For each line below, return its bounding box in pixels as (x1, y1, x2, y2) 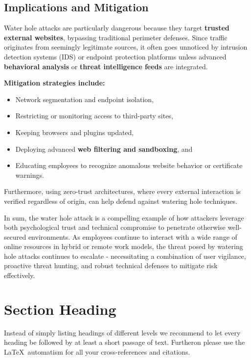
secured (4, 231, 26, 242)
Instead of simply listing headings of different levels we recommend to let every (4, 327, 241, 337)
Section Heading (4, 299, 116, 319)
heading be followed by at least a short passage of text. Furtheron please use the (4, 337, 245, 347)
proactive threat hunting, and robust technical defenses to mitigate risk (4, 260, 218, 271)
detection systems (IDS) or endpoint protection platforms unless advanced (4, 51, 227, 61)
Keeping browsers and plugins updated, (15, 127, 134, 137)
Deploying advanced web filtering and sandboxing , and (15, 143, 193, 154)
